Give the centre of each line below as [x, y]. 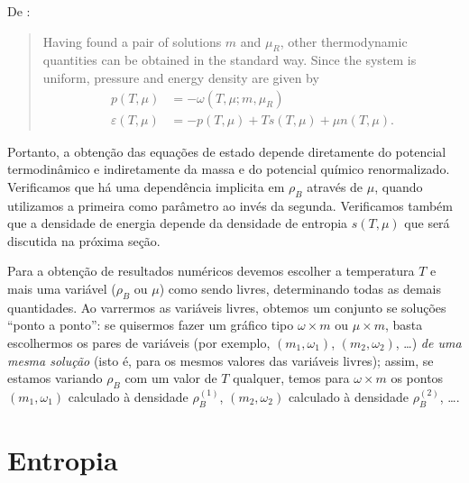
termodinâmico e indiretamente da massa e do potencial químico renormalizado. [229, 169]
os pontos [417, 378]
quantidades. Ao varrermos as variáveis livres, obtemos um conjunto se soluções [227, 307]
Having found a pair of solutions [132, 41]
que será [427, 223]
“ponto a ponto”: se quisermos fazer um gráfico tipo [151, 325]
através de [335, 186]
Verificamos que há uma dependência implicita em [146, 186]
